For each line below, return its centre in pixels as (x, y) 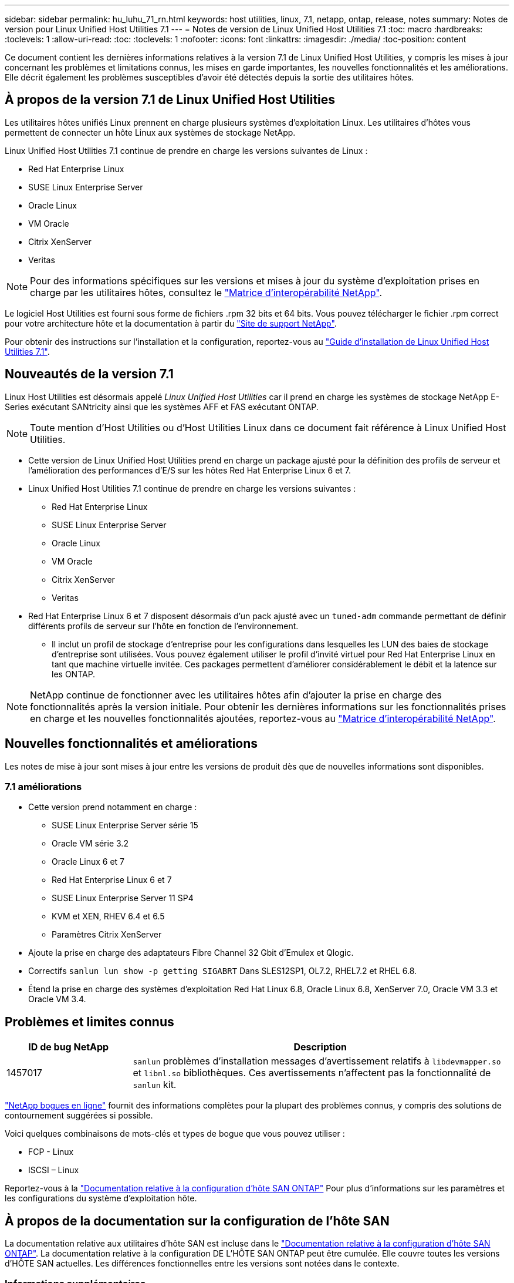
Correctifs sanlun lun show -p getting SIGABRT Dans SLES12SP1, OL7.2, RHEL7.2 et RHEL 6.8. (223, 971)
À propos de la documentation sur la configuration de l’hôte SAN (197, 1221)
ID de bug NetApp (69, 1047)
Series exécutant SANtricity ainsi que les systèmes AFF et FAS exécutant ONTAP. (162, 407)
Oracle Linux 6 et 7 (88, 862)
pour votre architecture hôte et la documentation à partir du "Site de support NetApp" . (171, 323)
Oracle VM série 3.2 (90, 844)
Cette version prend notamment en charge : (113, 807)
